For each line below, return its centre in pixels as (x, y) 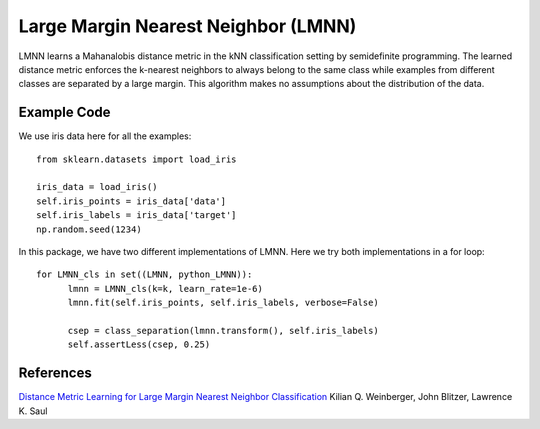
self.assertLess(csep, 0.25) (139, 344)
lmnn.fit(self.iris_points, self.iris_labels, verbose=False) (223, 303)
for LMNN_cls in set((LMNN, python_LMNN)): (144, 274)
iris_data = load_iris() (97, 187)
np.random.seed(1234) (89, 229)
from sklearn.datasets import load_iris (136, 159)
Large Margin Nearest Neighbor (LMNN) (187, 26)
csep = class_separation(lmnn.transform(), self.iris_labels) (223, 330)
